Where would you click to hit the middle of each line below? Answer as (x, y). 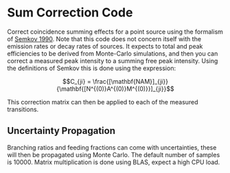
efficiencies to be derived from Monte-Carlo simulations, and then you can (113, 54)
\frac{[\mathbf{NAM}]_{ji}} (130, 81)
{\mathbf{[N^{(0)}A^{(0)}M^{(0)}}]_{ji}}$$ (115, 89)
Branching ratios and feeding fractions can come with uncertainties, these (112, 147)
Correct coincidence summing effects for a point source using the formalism (115, 32)
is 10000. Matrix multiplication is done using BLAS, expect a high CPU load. (114, 162)
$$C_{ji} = (77, 81)
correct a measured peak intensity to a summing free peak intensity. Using (113, 60)
